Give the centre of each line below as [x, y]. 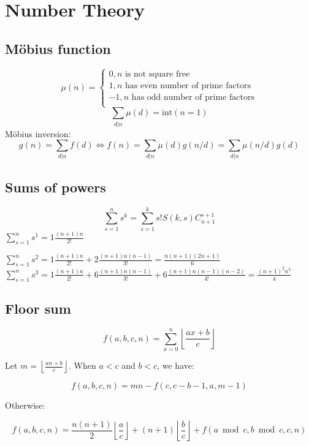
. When [82, 365]
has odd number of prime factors [193, 97]
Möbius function [58, 48]
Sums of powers [55, 187]
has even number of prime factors [188, 85]
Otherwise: [25, 405]
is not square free [157, 74]
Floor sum [38, 308]
